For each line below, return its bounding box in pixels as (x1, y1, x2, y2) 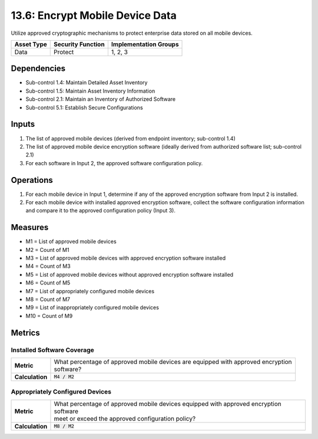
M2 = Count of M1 (25, 246, 69, 253)
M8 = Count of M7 (25, 296, 71, 303)
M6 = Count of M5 (25, 279, 71, 286)
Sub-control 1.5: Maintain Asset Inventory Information (25, 87, 155, 94)
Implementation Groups (111, 40, 179, 48)
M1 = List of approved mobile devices (25, 238, 117, 245)
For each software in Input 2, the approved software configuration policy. (25, 159, 203, 166)
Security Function (54, 40, 105, 48)
